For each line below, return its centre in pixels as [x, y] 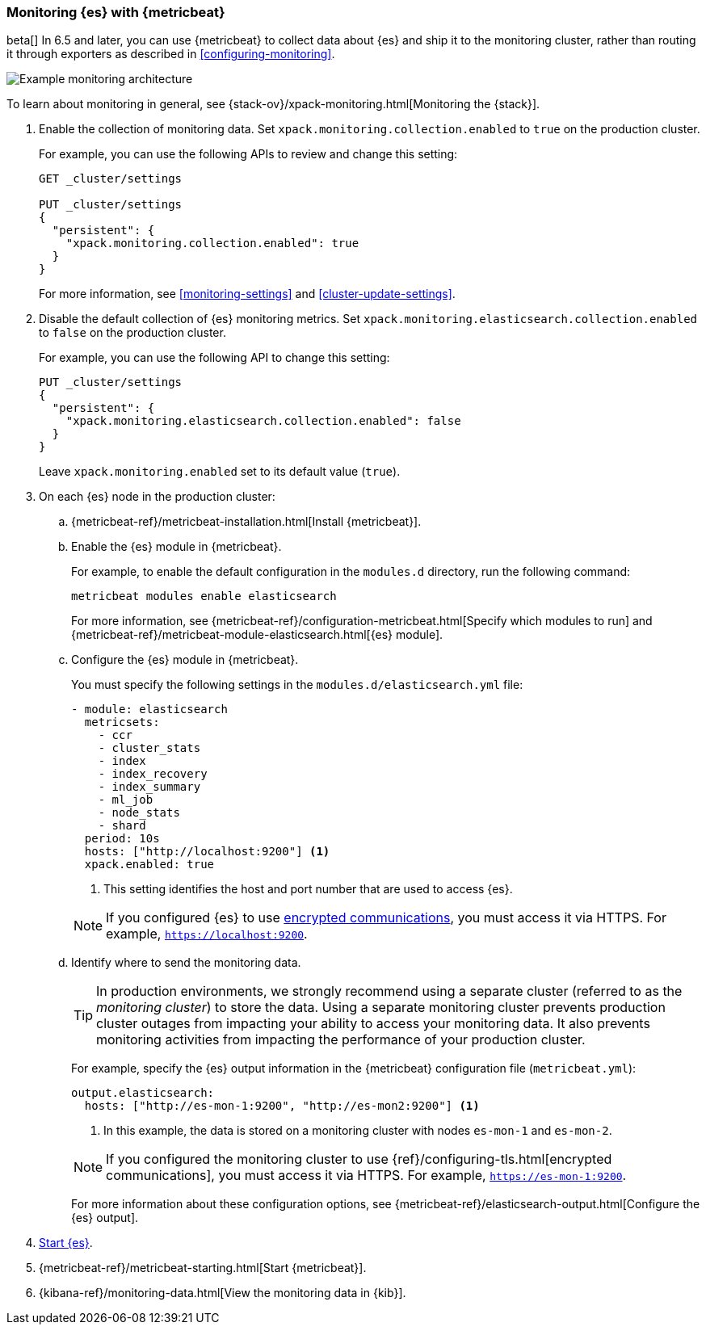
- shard [122, 826]
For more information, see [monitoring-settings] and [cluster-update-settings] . [247, 294]
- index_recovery [153, 774]
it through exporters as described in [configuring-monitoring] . [171, 54]
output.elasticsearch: [143, 1093]
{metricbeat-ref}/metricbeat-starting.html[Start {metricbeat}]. [203, 1268]
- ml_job [126, 800]
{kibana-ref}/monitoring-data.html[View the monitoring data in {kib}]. [223, 1293]
